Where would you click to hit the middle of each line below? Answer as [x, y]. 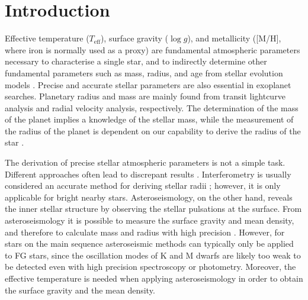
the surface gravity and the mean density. [80, 290]
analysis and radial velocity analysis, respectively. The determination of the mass [152, 107]
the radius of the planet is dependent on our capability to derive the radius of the [153, 130]
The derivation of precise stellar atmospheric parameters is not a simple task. [145, 162]
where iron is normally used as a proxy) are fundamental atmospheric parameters [153, 49]
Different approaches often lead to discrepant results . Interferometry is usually [148, 174]
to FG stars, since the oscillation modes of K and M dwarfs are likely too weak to [153, 255]
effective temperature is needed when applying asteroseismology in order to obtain [154, 278]
